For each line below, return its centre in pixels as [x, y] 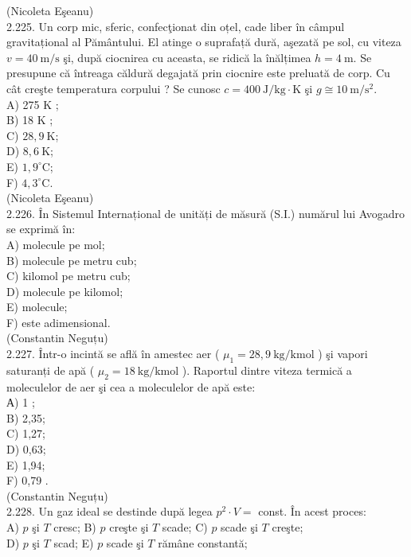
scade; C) [185, 527]
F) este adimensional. [59, 322]
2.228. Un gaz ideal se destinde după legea [110, 511]
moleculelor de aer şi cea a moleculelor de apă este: [131, 386]
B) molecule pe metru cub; [72, 260]
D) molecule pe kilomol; [65, 291]
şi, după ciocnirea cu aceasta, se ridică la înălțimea [187, 57]
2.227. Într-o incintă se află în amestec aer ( [113, 354]
